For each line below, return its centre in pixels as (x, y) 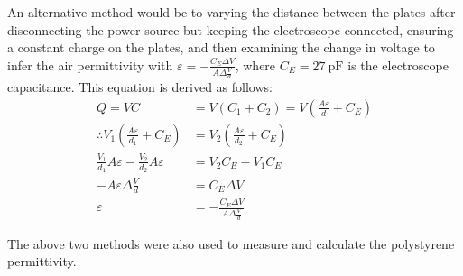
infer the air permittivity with (90, 64)
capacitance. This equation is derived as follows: (140, 87)
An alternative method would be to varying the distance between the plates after (231, 12)
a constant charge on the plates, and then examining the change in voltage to (221, 47)
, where (255, 64)
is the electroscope (398, 64)
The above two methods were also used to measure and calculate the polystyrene (231, 243)
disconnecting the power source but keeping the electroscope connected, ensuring (231, 29)
